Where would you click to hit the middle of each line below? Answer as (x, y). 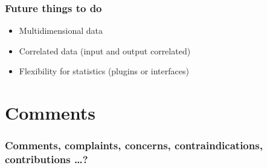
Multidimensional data (61, 31)
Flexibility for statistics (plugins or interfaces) (104, 71)
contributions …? (47, 159)
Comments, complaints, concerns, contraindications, (134, 145)
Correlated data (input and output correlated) (105, 50)
